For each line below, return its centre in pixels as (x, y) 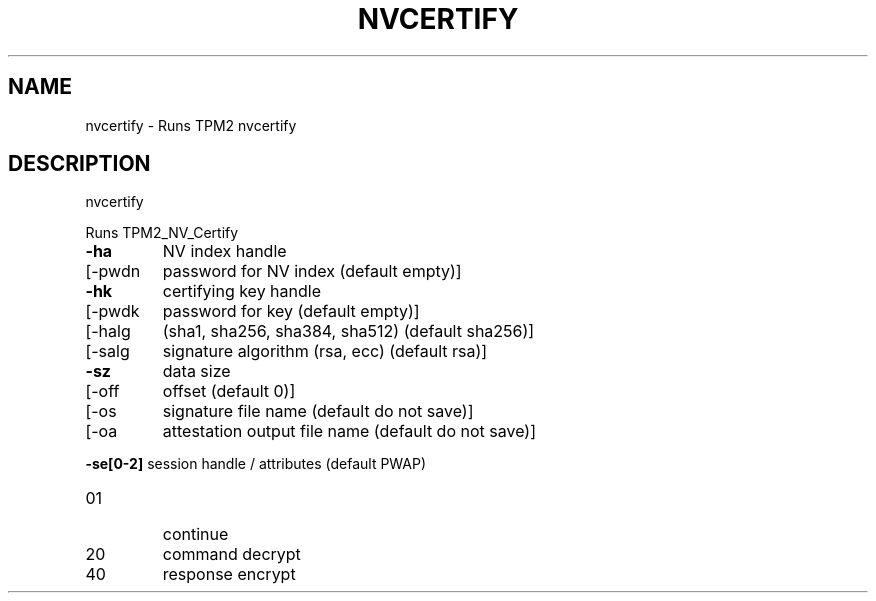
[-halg (108, 331)
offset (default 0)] (229, 391)
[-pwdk (112, 311)
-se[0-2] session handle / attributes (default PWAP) (256, 464)
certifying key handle (242, 291)
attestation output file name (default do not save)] (349, 431)
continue (195, 534)
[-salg (107, 351)
